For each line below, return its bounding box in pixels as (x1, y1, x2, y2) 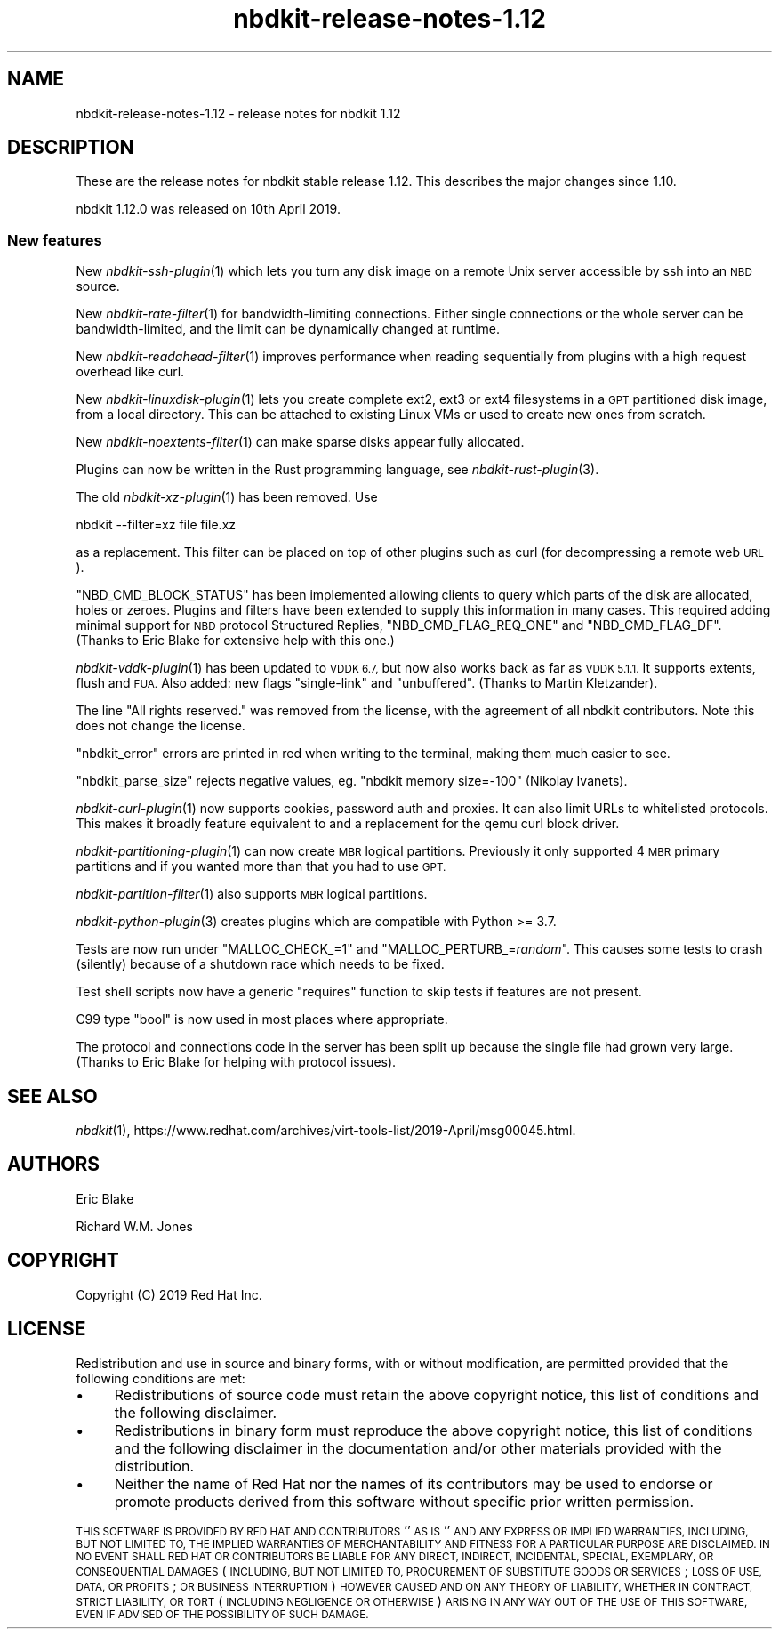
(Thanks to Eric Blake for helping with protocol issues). (76, 1054, 397, 1070)
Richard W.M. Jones (76, 1218, 193, 1234)
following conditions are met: (76, 1370, 245, 1386)
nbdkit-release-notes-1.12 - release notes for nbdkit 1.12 (76, 105, 401, 121)
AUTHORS (7, 1153, 100, 1176)
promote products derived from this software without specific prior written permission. (114, 1492, 695, 1511)
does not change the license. (76, 718, 245, 734)
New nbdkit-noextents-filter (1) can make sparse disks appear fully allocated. (76, 434, 525, 450)
